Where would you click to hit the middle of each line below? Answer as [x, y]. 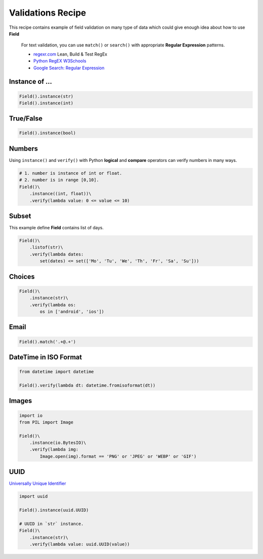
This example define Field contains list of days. [56, 228]
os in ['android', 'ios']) [72, 311]
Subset [20, 216]
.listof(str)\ [46, 247]
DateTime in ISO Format [46, 357]
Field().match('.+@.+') [48, 342]
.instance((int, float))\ [60, 194]
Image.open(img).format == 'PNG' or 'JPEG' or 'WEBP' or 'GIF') [118, 456]
